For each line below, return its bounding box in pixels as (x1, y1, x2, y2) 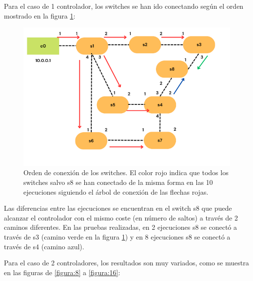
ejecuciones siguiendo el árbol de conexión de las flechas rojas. (23, 186, 209, 197)
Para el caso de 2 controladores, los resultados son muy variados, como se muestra (4, 258, 249, 268)
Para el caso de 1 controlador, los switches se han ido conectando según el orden (4, 1, 244, 11)
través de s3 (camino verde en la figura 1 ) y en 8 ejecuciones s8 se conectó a (4, 231, 231, 241)
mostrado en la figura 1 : (4, 10, 76, 20)
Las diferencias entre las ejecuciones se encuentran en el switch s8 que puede (4, 203, 232, 213)
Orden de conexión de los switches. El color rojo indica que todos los (23, 167, 229, 178)
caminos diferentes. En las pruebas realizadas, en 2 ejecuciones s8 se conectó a (4, 222, 237, 232)
